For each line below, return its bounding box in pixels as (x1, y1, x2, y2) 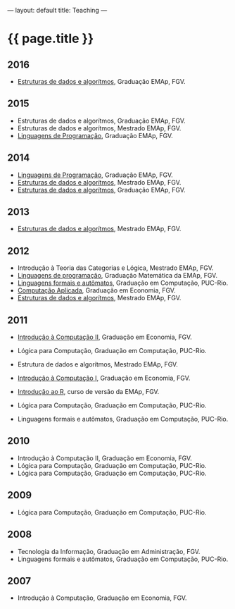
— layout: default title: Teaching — (7, 6, 108, 14)
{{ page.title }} (7, 31, 94, 47)
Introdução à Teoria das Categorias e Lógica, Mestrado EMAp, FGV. (17, 264, 214, 272)
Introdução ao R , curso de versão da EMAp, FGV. (17, 388, 160, 396)
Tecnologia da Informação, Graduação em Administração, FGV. (17, 547, 201, 555)
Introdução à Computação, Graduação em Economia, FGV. (17, 593, 188, 602)
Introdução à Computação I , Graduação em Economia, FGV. (17, 374, 191, 383)
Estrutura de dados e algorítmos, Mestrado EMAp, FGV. (17, 360, 178, 369)
